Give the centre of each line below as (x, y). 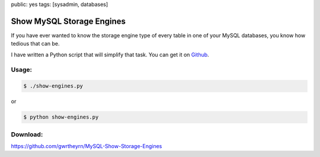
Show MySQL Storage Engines (68, 21)
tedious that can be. (35, 44)
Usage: (22, 70)
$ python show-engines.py (61, 117)
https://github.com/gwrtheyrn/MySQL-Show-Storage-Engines (87, 146)
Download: (27, 134)
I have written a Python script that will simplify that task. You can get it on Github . (110, 55)
